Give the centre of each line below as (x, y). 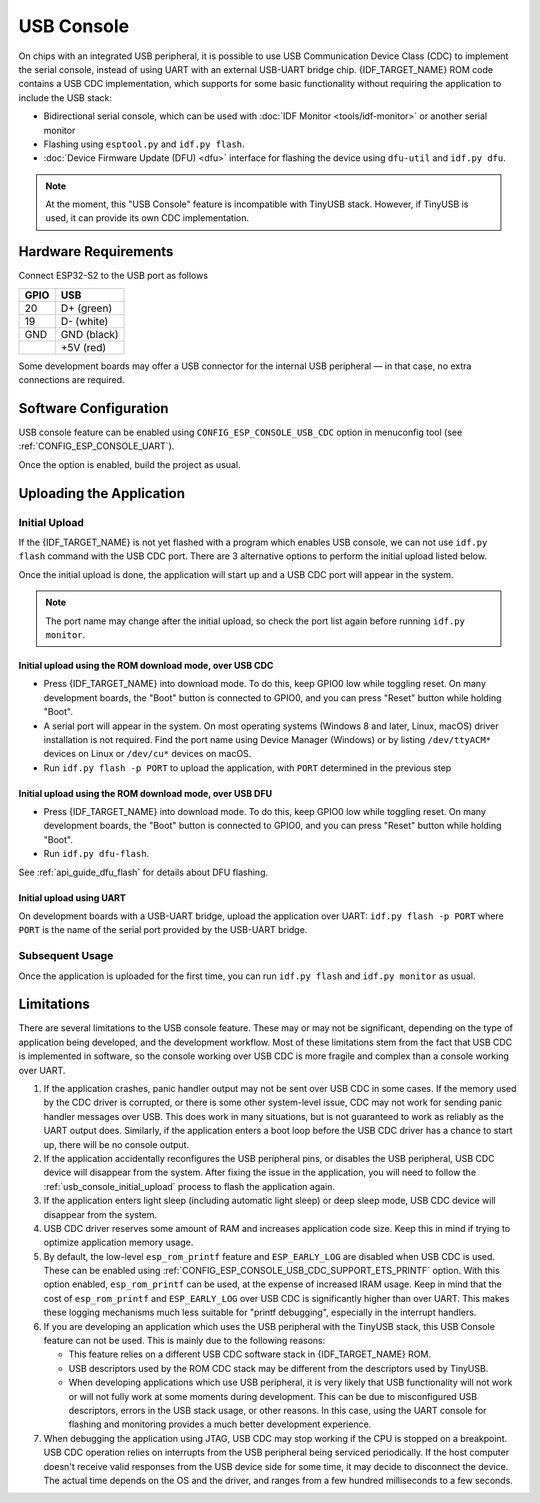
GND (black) (89, 334)
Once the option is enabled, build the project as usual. (129, 464)
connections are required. (71, 380)
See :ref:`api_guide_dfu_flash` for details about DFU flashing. (143, 872)
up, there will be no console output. (116, 1144)
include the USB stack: (65, 97)
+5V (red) (83, 347)
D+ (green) (86, 308)
